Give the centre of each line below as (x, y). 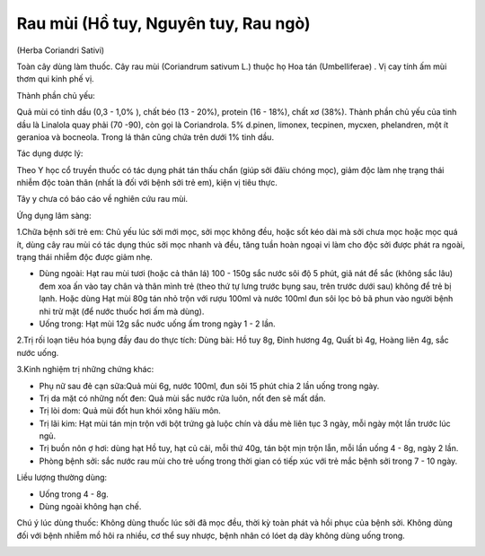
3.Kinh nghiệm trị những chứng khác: (85, 369)
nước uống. (38, 352)
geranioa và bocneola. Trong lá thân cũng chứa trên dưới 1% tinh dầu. (145, 137)
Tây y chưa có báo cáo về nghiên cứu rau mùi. (102, 199)
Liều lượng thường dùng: (62, 478)
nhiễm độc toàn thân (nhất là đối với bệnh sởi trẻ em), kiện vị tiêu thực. (147, 183)
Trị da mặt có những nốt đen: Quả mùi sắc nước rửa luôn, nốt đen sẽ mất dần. (183, 398)
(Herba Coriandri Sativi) (61, 50)
